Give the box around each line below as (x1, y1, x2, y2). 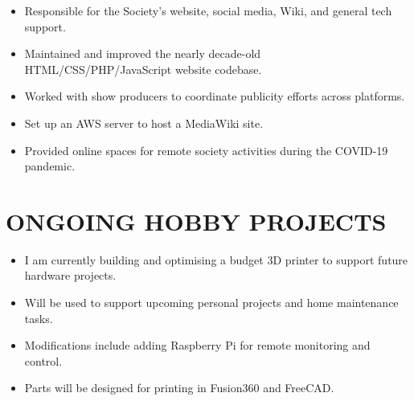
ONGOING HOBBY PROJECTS (6, 204, 387, 237)
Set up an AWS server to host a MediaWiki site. (24, 114, 264, 131)
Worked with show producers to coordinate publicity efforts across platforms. (24, 88, 405, 104)
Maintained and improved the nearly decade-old (24, 45, 261, 62)
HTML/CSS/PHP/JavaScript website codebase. (24, 60, 262, 77)
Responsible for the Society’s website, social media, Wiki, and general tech (24, 2, 392, 18)
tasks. (24, 309, 53, 326)
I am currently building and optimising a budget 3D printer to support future (24, 251, 408, 268)
